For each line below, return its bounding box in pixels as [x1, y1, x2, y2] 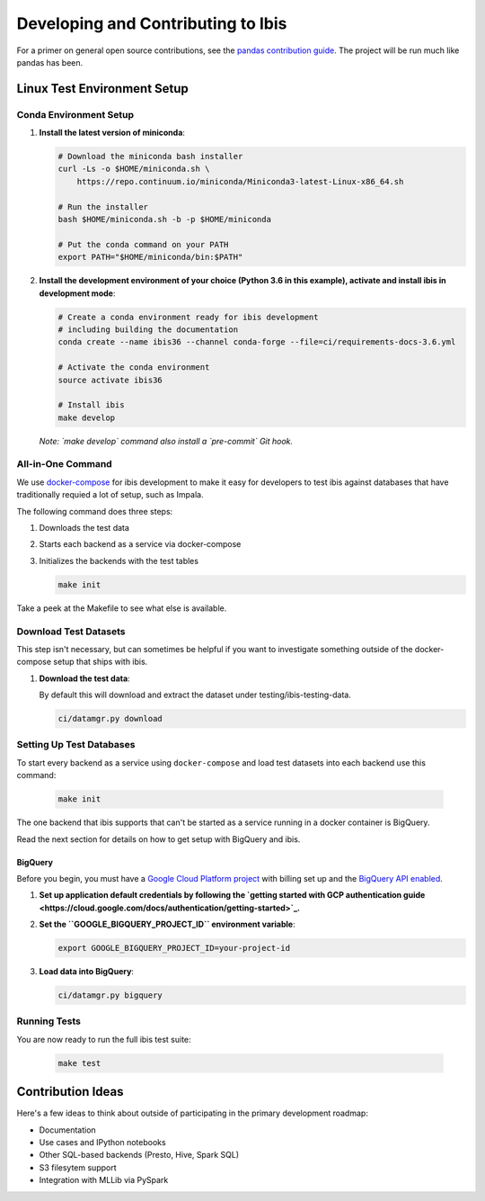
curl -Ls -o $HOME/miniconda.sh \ [57, 164, 210, 175]
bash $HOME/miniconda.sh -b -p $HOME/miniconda [57, 214, 271, 225]
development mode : [39, 288, 116, 299]
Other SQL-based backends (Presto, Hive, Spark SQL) [39, 1150, 240, 1161]
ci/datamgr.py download [57, 713, 163, 724]
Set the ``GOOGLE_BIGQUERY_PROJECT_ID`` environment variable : [39, 919, 295, 930]
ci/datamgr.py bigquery [57, 990, 163, 1000]
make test [57, 1058, 101, 1068]
